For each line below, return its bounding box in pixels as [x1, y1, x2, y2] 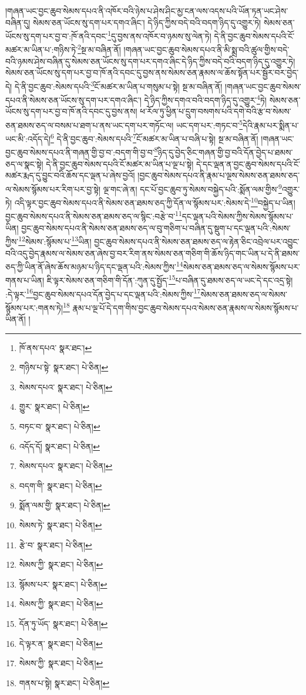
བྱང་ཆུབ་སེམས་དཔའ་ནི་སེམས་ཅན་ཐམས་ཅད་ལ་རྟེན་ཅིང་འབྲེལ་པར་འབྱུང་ [94, 235, 300, 247]
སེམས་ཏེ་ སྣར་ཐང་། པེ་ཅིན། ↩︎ [19, 519, 102, 531]
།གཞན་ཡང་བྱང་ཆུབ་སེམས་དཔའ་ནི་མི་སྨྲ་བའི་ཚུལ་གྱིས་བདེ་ [123, 43, 290, 56]
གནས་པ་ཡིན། [5, 274, 45, 286]
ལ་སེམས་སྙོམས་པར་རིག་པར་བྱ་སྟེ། [5, 183, 101, 195]
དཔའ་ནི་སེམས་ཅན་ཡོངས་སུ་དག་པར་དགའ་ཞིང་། [5, 93, 142, 106]
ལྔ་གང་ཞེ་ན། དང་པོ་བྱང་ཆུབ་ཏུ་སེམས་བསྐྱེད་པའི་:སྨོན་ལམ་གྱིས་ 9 [103, 181, 282, 195]
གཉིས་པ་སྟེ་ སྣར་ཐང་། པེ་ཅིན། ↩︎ [19, 361, 109, 373]
